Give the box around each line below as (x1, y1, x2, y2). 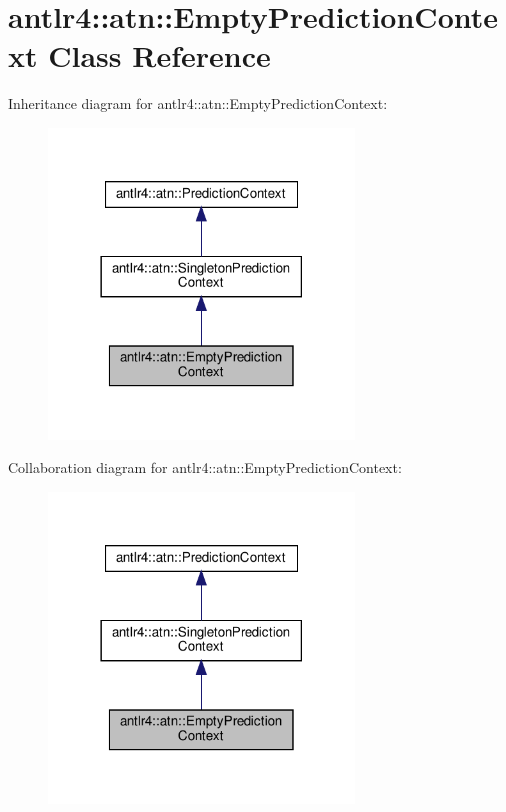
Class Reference (48, 35, 271, 76)
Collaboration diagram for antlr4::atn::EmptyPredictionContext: (8, 457, 402, 478)
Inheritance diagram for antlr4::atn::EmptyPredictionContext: (8, 93, 388, 114)
